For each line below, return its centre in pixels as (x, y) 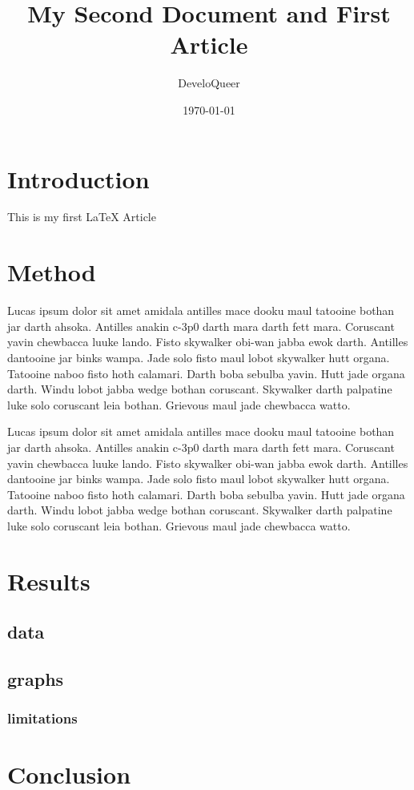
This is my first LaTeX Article (82, 217)
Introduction (78, 178)
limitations (42, 718)
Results (49, 580)
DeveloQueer (209, 83)
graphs (36, 679)
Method (52, 272)
